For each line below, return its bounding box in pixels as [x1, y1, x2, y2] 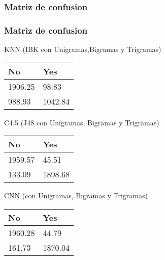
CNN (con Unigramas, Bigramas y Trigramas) [4, 190, 148, 201]
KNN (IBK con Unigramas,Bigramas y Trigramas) [4, 44, 161, 55]
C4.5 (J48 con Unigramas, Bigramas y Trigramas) [4, 117, 159, 127]
